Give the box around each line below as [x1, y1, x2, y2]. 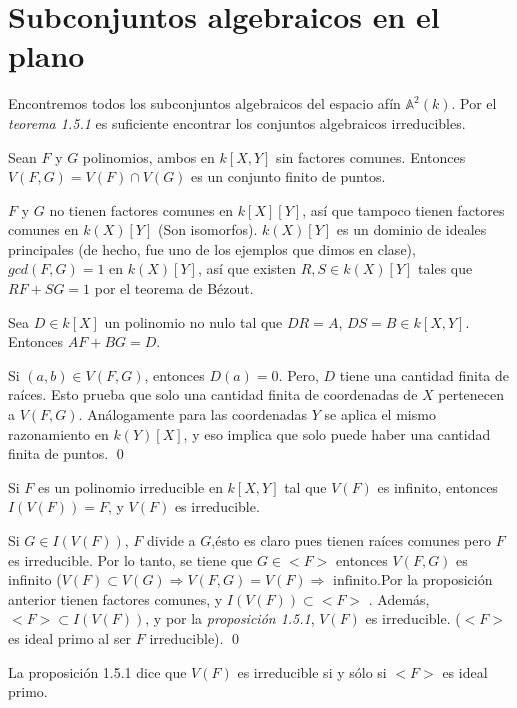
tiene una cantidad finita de [339, 364, 510, 385]
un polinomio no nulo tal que [104, 311, 283, 332]
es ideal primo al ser [8, 627, 132, 648]
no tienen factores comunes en [49, 199, 234, 220]
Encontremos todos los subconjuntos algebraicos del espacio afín [8, 93, 401, 114]
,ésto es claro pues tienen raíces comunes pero [211, 530, 491, 550]
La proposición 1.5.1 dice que [8, 661, 187, 682]
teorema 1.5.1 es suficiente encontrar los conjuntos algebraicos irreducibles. [8, 112, 466, 133]
